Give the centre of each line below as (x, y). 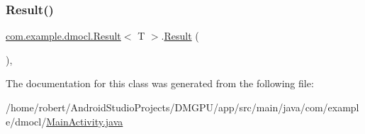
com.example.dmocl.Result (63, 36)
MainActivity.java (85, 121)
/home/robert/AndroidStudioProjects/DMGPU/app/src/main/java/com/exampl (182, 107)
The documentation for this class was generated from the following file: (160, 83)
